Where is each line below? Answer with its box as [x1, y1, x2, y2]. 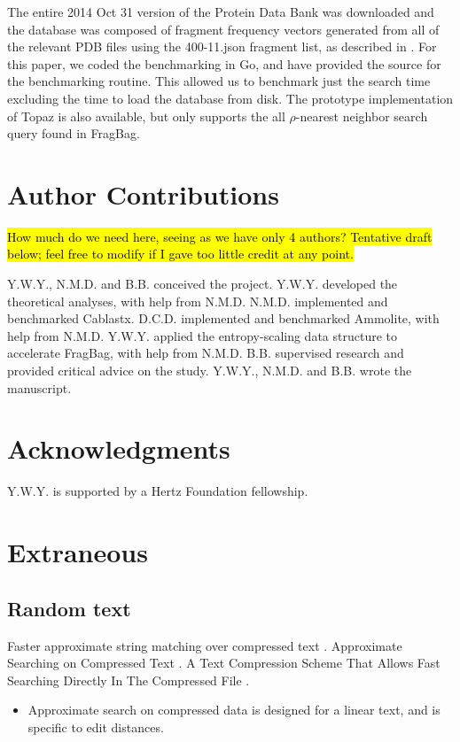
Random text [7, 594, 131, 622]
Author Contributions [7, 175, 279, 212]
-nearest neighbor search [295, 106, 428, 125]
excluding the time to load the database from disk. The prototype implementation [7, 89, 454, 107]
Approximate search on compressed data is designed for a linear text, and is [27, 700, 441, 719]
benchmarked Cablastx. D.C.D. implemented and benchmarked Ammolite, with [7, 309, 440, 328]
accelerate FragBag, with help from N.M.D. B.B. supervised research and [7, 344, 404, 362]
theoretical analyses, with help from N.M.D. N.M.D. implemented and [7, 291, 388, 310]
